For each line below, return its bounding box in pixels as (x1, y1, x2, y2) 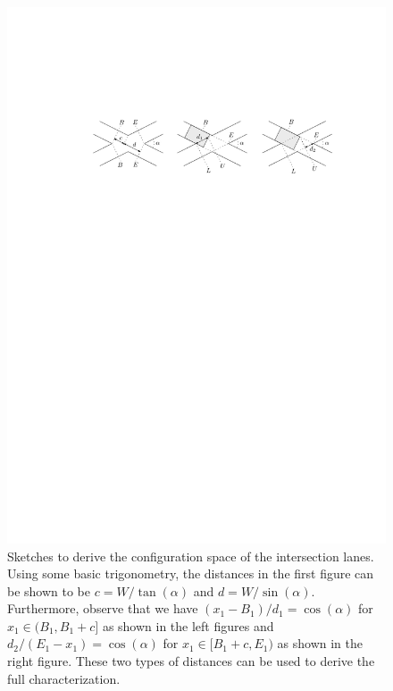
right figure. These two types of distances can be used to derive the (7, 652, 375, 670)
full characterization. (7, 669, 121, 687)
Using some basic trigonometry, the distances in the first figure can (7, 564, 374, 583)
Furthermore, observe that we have (7, 599, 198, 618)
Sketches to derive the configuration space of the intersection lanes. (7, 546, 374, 565)
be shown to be (7, 581, 91, 600)
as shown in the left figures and (102, 616, 274, 635)
